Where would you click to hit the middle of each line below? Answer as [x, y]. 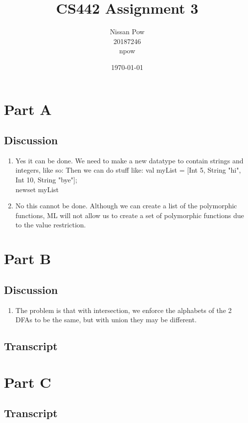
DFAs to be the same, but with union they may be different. [106, 320]
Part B [28, 258]
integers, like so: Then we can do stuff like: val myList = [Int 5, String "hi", [128, 170]
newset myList [37, 189]
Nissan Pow [127, 32]
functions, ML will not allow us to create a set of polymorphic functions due [130, 215]
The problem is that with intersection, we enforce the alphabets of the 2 [124, 310]
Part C [28, 382]
